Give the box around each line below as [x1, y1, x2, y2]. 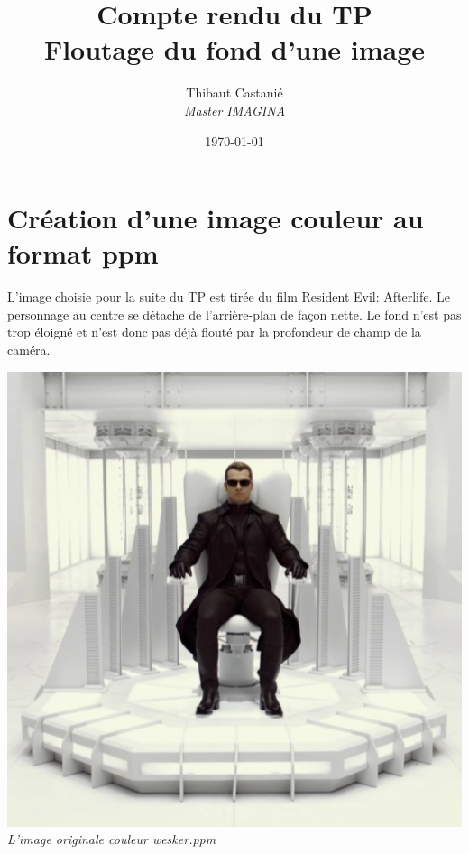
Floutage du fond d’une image [43, 31, 426, 68]
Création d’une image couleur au [7, 200, 424, 237]
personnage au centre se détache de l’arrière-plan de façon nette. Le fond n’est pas [7, 304, 462, 323]
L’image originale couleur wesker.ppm [7, 830, 216, 849]
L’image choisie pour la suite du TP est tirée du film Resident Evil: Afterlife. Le [7, 287, 450, 306]
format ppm [7, 235, 159, 272]
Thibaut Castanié [186, 83, 283, 102]
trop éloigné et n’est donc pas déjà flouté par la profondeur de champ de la [7, 322, 421, 341]
